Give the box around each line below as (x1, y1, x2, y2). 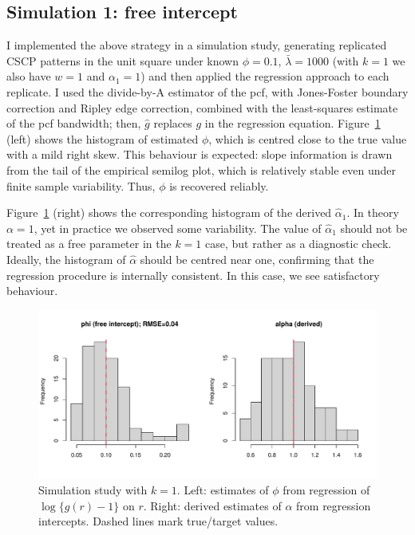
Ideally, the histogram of (6, 250, 126, 267)
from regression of (283, 482, 370, 498)
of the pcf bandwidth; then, (6, 115, 141, 132)
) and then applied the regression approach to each (140, 68, 389, 85)
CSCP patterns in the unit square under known (6, 52, 239, 69)
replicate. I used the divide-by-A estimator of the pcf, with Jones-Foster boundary (6, 83, 409, 100)
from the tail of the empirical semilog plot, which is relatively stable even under (6, 161, 397, 178)
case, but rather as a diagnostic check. (204, 235, 392, 252)
